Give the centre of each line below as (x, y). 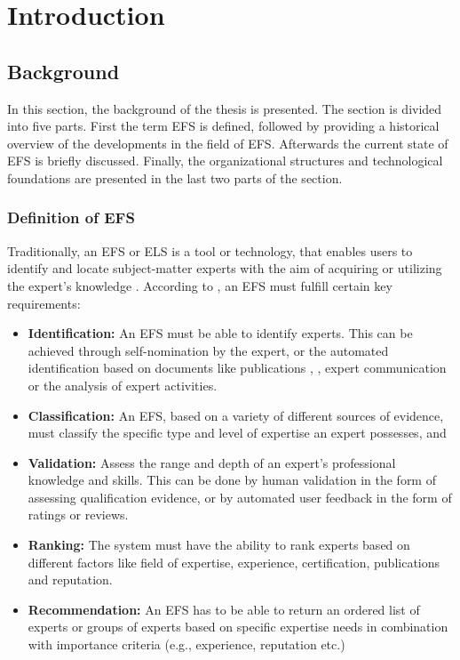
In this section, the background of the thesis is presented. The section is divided (225, 108)
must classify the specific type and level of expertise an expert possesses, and (237, 433)
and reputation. (70, 580)
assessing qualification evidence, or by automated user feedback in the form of (240, 497)
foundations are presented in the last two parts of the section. (175, 177)
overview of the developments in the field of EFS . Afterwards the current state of (228, 143)
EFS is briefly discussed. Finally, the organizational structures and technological (225, 161)
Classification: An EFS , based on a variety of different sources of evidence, (236, 415)
